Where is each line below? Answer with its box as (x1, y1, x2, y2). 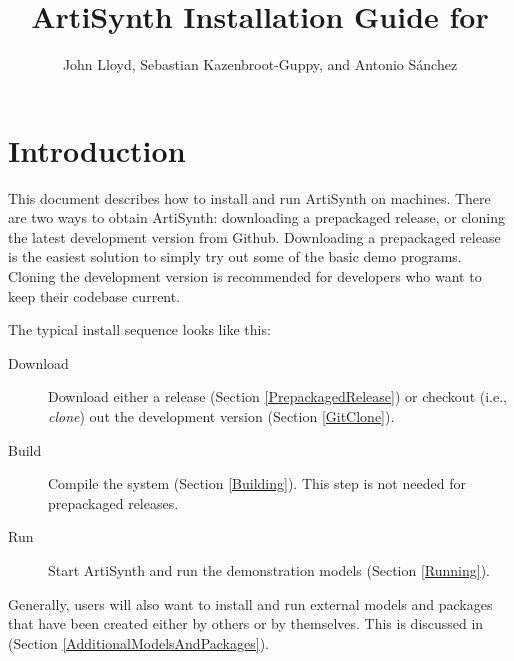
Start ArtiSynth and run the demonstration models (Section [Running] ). (48, 559, 490, 580)
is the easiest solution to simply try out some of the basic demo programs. (8, 246, 462, 267)
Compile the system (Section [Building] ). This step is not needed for (48, 473, 466, 494)
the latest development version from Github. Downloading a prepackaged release (8, 226, 501, 247)
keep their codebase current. (8, 285, 181, 306)
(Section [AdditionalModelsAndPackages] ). (8, 632, 269, 653)
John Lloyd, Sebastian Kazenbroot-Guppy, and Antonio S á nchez (62, 54, 458, 75)
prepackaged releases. (48, 492, 179, 513)
